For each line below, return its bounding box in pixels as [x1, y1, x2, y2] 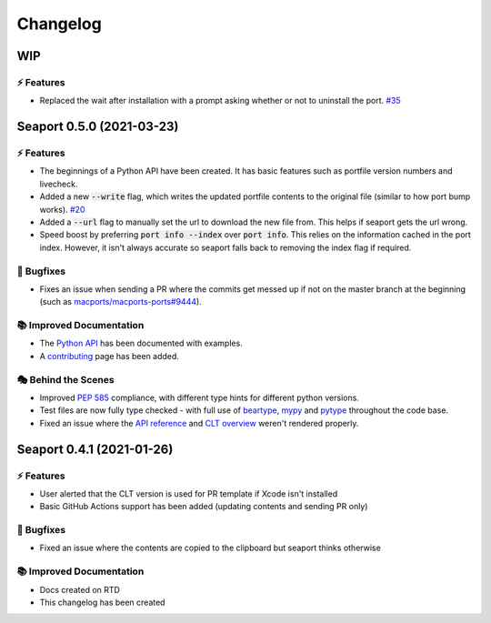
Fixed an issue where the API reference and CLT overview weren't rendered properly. [39, 417, 359, 428]
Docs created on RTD [39, 584, 120, 595]
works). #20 [39, 204, 85, 215]
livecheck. [39, 178, 78, 189]
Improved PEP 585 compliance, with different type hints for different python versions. [39, 392, 359, 404]
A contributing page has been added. [39, 350, 179, 361]
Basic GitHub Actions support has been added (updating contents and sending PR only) [39, 501, 368, 512]
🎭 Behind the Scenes [16, 373, 115, 386]
